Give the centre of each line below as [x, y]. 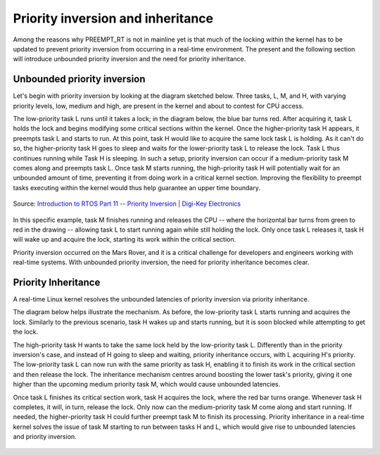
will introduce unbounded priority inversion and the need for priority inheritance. [129, 59]
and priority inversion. [45, 437]
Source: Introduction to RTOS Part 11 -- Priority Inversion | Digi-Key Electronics [127, 204]
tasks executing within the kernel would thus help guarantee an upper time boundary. [137, 187]
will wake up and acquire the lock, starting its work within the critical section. [125, 239]
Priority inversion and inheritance [113, 18]
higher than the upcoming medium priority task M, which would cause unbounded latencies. [147, 385]
